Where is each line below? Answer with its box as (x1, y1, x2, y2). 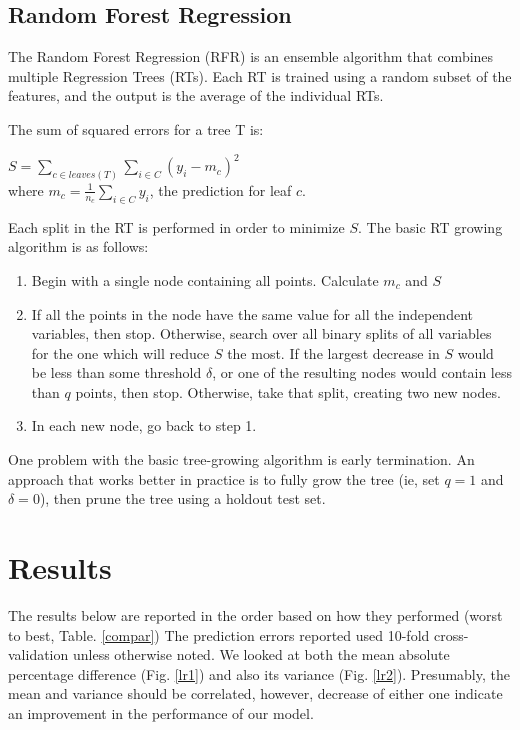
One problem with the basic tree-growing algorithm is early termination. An (8, 449, 475, 470)
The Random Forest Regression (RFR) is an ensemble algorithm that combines (8, 46, 494, 67)
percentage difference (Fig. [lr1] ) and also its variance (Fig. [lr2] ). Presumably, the (8, 663, 510, 684)
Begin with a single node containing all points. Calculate (31, 269, 379, 290)
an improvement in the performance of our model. (8, 702, 314, 723)
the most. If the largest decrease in (227, 342, 440, 363)
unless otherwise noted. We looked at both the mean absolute (72, 644, 450, 665)
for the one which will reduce (31, 342, 210, 363)
